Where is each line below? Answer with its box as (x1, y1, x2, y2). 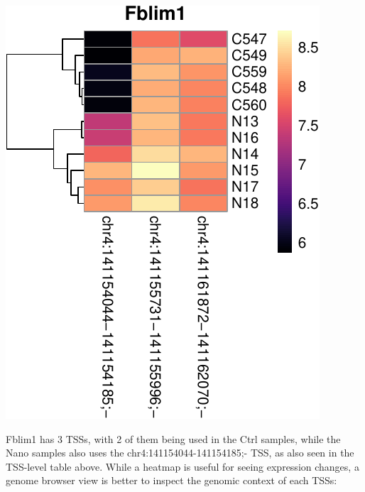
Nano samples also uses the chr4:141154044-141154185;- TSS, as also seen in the (6, 445, 354, 460)
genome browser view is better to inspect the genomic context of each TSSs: (6, 473, 337, 488)
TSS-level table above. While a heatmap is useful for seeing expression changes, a (6, 459, 359, 474)
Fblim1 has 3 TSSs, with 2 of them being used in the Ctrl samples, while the (6, 431, 341, 446)
